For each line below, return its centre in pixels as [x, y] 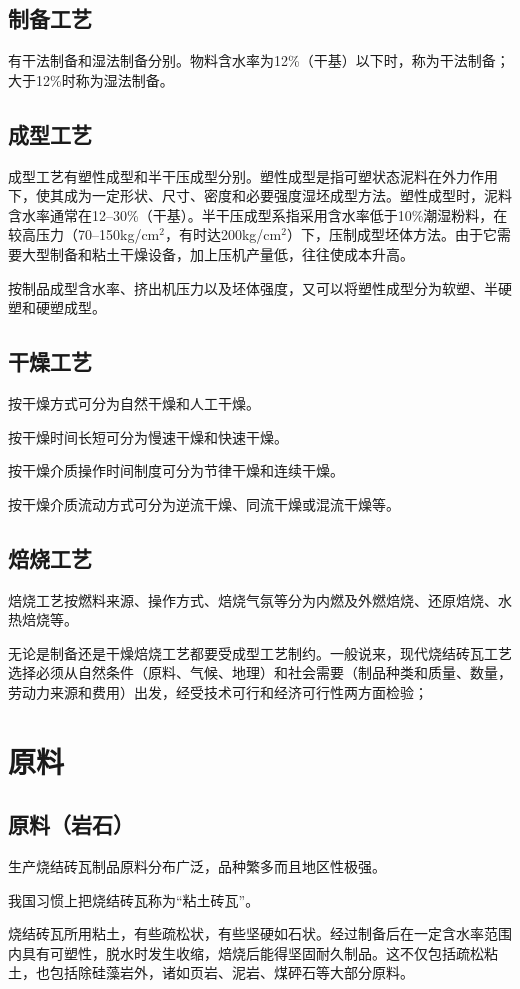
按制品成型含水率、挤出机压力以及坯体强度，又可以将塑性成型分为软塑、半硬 [260, 287]
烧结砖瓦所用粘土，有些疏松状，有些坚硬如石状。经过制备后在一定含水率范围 [260, 933]
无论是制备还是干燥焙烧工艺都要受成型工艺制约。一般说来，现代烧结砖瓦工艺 [260, 652]
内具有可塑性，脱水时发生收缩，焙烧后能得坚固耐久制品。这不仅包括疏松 [246, 952]
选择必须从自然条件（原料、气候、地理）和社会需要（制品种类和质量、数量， [260, 672]
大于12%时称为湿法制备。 [91, 79]
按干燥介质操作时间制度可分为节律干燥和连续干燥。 [176, 470]
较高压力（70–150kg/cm [84, 234]
